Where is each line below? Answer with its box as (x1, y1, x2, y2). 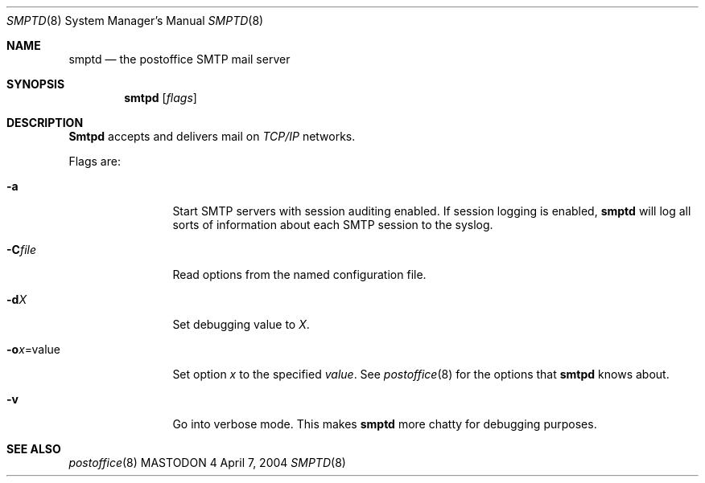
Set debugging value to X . (172, 317, 310, 331)
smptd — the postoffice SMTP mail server (68, 52, 291, 66)
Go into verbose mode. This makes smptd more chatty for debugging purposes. (172, 417, 597, 431)
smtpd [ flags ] (124, 91, 197, 104)
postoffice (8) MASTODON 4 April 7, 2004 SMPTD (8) (68, 456, 346, 469)
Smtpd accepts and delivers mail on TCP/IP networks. (68, 129, 356, 143)
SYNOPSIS (6, 77, 65, 91)
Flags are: (68, 154, 121, 168)
